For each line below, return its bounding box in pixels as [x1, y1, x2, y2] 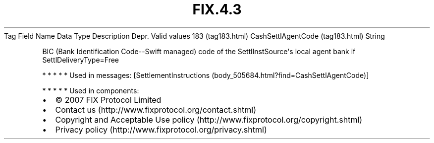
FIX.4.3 [192, 1, 242, 18]
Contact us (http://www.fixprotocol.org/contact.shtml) [55, 104, 257, 115]
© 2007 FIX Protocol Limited [55, 94, 162, 105]
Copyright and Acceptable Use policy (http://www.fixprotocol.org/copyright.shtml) [55, 114, 363, 125]
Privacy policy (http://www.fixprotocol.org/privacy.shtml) [55, 124, 267, 135]
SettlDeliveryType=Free [42, 55, 119, 64]
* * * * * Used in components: [42, 86, 139, 95]
